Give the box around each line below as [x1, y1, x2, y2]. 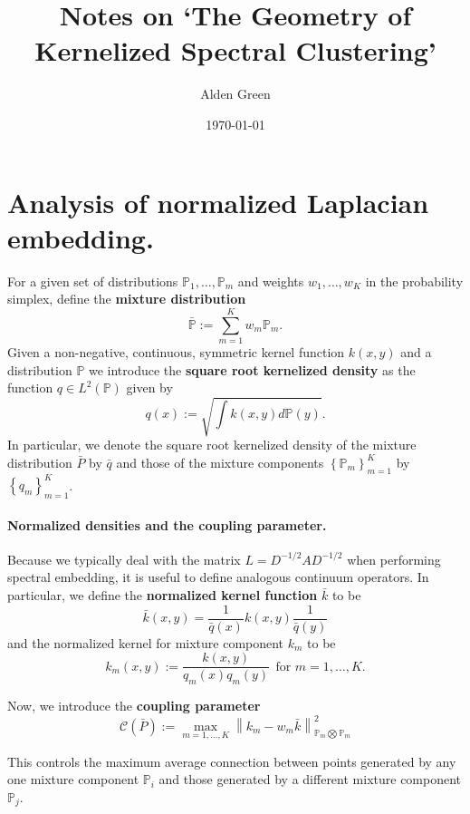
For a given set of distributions [7, 271, 178, 290]
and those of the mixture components [116, 452, 324, 471]
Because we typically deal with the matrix [7, 549, 241, 568]
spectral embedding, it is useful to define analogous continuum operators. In [7, 567, 429, 586]
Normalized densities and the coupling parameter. [7, 515, 327, 534]
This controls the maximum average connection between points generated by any [7, 751, 456, 770]
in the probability [365, 271, 464, 290]
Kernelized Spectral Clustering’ [34, 32, 436, 69]
